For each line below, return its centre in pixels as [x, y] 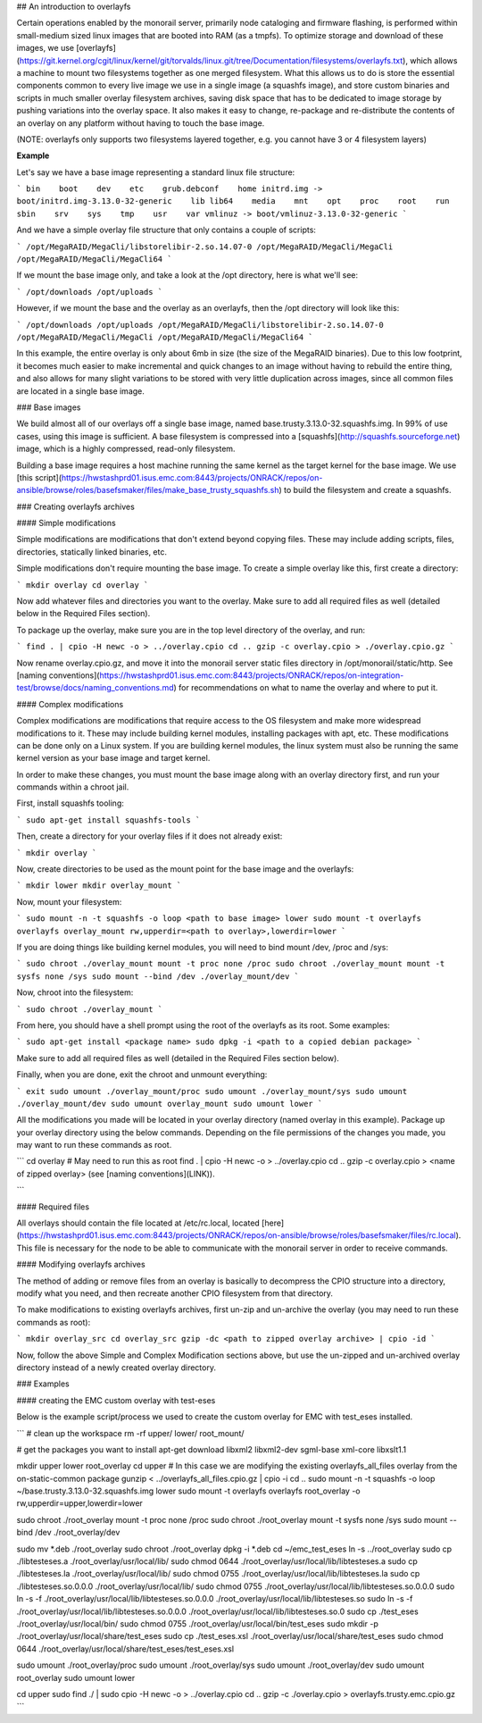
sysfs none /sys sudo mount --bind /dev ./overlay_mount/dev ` [158, 976]
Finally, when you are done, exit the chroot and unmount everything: [142, 1075]
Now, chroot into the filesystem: [75, 992]
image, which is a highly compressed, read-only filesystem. [126, 449]
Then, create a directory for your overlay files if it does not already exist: [150, 836]
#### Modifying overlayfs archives [81, 1265]
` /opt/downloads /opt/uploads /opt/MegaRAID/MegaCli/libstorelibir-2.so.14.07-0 [200, 325]
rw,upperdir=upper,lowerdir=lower [79, 1503]
